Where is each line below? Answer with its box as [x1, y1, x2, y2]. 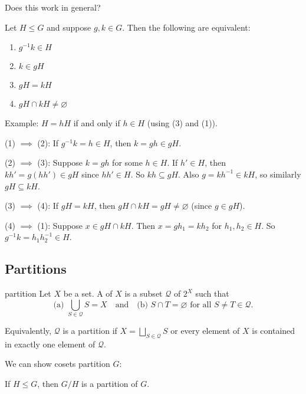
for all [190, 300, 212, 309]
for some [112, 156, 143, 169]
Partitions [5, 260, 67, 278]
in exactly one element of [5, 337, 96, 350]
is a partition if [62, 324, 117, 337]
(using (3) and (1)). [147, 117, 218, 129]
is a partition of [81, 377, 138, 390]
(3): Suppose [37, 156, 83, 169]
